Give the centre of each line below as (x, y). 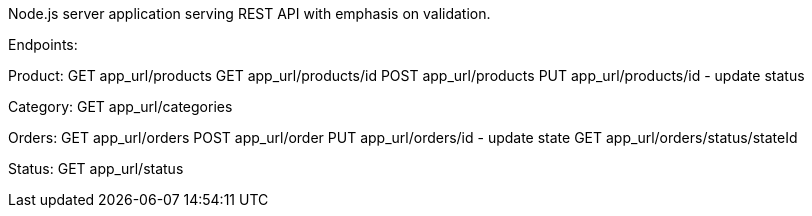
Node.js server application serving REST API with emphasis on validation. (249, 13)
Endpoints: (43, 44)
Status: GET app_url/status (96, 168)
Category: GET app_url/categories (120, 106)
